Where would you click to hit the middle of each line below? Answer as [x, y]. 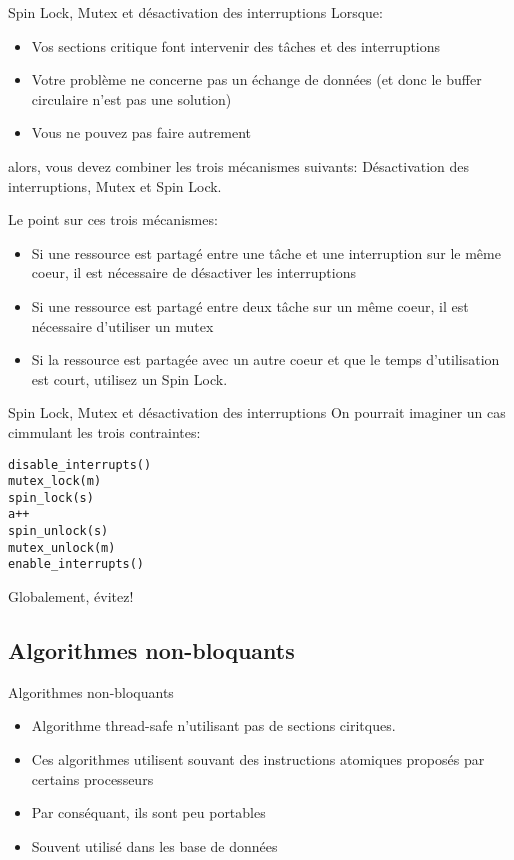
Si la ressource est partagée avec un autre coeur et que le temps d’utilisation [265, 359]
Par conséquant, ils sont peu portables [148, 812]
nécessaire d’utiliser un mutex [122, 325]
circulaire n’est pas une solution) [131, 98]
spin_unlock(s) [58, 531]
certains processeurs [92, 778]
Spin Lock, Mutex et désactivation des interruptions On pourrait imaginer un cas [257, 412]
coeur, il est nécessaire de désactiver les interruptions [193, 272]
